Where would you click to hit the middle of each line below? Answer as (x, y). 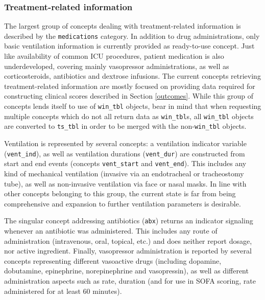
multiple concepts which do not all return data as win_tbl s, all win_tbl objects (129, 116)
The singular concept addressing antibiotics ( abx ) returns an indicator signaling (129, 221)
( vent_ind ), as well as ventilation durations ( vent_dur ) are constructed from (125, 153)
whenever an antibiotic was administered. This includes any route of (111, 230)
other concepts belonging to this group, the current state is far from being (120, 193)
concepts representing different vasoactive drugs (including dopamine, (113, 260)
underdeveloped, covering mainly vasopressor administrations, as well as (117, 66)
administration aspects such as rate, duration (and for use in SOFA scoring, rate (130, 280)
